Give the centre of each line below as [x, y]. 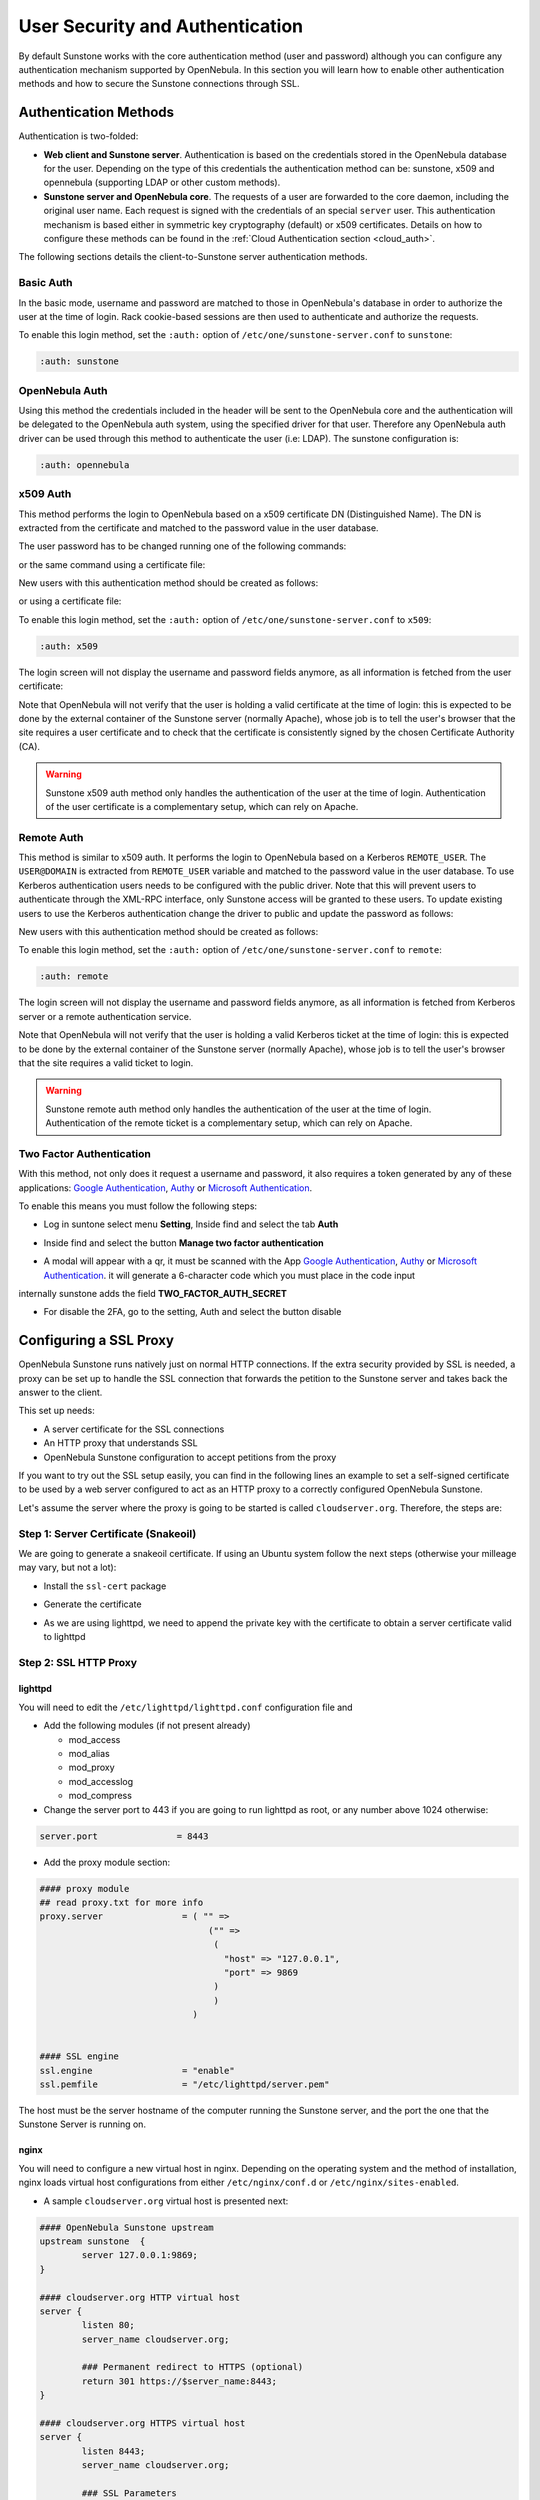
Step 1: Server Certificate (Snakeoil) [107, 1533]
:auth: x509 [69, 646]
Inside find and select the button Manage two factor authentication [183, 1242]
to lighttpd [64, 1636]
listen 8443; [113, 2451]
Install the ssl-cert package [105, 1586]
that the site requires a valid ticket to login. [106, 1062]
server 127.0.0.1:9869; [140, 2255]
